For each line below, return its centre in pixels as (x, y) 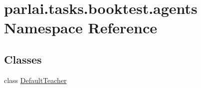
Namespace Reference (81, 28)
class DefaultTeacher (35, 80)
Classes (23, 59)
